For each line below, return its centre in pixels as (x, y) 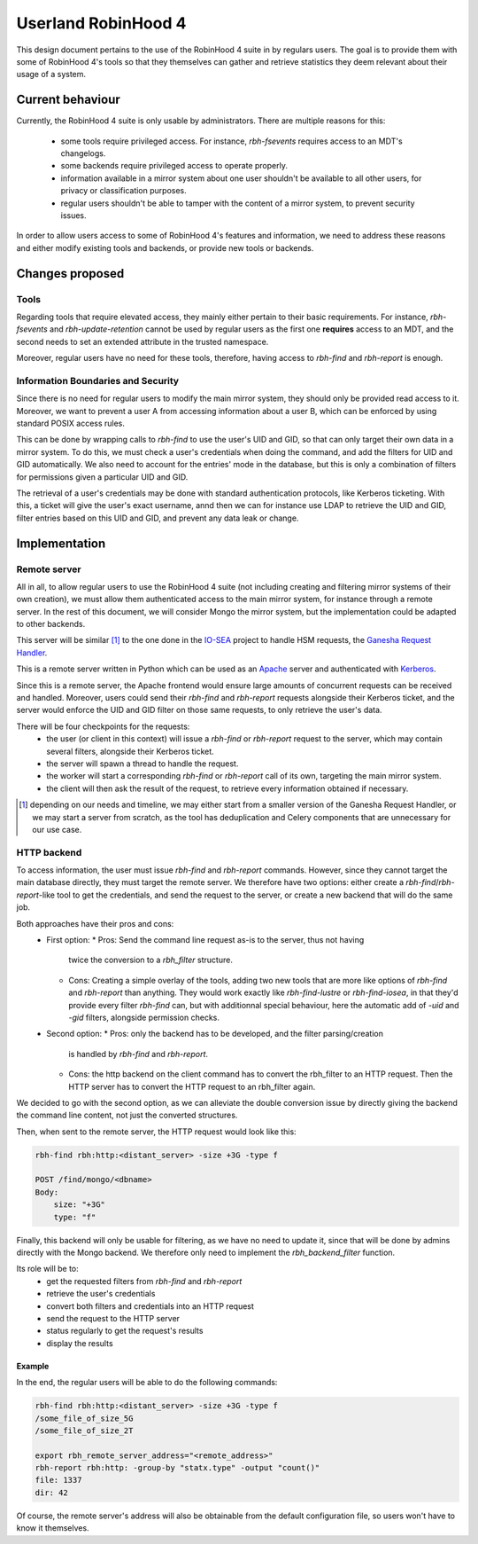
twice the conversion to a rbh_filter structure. (151, 960)
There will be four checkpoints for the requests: (103, 726)
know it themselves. (53, 1528)
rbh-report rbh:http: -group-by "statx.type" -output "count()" (177, 1468)
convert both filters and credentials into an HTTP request (150, 1306)
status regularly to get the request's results (125, 1331)
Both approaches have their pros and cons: (95, 923)
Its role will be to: (47, 1269)
